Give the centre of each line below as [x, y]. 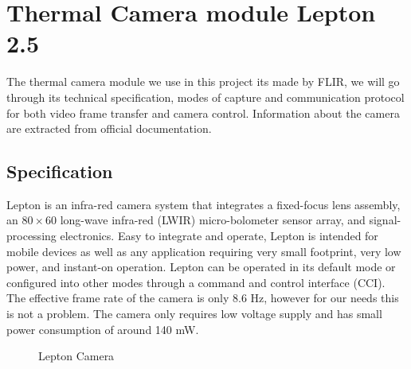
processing [31, 236]
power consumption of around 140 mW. [103, 329]
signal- [385, 220]
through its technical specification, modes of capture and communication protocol [205, 97]
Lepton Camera [76, 356]
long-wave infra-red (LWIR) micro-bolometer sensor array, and [213, 220]
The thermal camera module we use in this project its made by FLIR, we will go [203, 82]
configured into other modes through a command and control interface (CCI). [196, 282]
